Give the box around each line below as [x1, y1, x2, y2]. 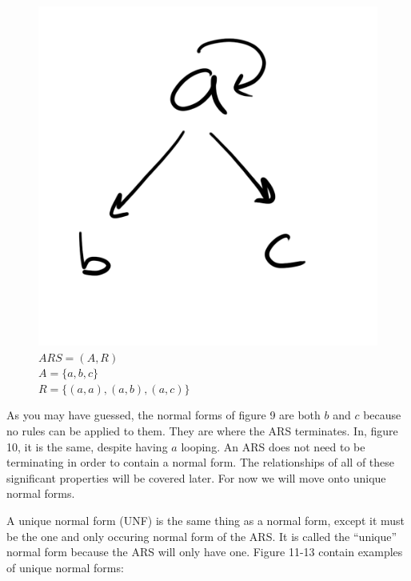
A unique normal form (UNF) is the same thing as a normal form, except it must [6, 511, 405, 528]
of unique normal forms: [6, 559, 124, 575]
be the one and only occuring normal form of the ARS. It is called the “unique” [6, 527, 397, 544]
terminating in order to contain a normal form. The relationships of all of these [6, 454, 395, 471]
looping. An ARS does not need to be [181, 438, 365, 455]
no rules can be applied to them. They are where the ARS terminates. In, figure [6, 422, 398, 439]
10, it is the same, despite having [6, 438, 168, 455]
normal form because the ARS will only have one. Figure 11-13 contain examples [6, 543, 403, 560]
